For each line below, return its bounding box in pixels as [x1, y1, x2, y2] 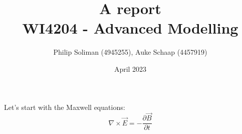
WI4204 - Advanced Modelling [22, 18, 238, 38]
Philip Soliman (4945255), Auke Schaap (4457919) [53, 47, 207, 57]
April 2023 [114, 63, 147, 74]
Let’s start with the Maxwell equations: [4, 101, 125, 112]
